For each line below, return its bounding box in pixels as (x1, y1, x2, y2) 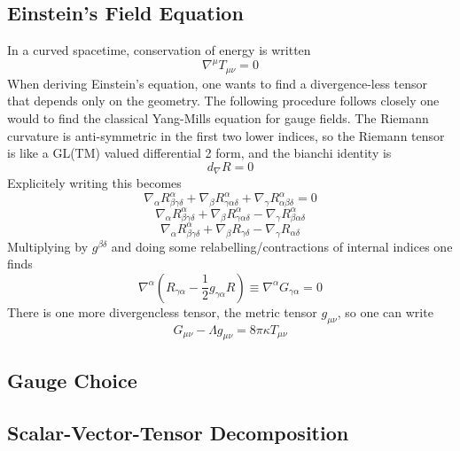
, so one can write (337, 302, 433, 321)
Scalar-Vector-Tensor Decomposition (7, 418, 349, 446)
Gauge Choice (7, 366, 137, 393)
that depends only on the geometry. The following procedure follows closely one (7, 91, 440, 110)
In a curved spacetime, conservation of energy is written (7, 41, 311, 59)
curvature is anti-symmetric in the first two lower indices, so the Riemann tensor (7, 126, 445, 144)
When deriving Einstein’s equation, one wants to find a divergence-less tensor (7, 74, 428, 92)
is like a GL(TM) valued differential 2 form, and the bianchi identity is (7, 144, 392, 162)
